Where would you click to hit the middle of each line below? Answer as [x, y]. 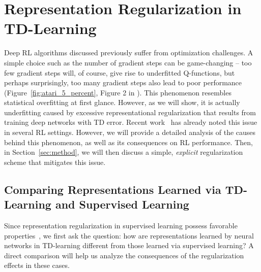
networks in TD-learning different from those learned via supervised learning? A [129, 245]
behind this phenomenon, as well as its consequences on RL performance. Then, [128, 142]
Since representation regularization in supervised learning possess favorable [121, 226]
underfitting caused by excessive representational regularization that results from [130, 112]
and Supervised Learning [122, 204]
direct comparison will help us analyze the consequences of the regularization [124, 255]
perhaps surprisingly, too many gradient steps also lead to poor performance [123, 82]
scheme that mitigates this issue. [55, 162]
